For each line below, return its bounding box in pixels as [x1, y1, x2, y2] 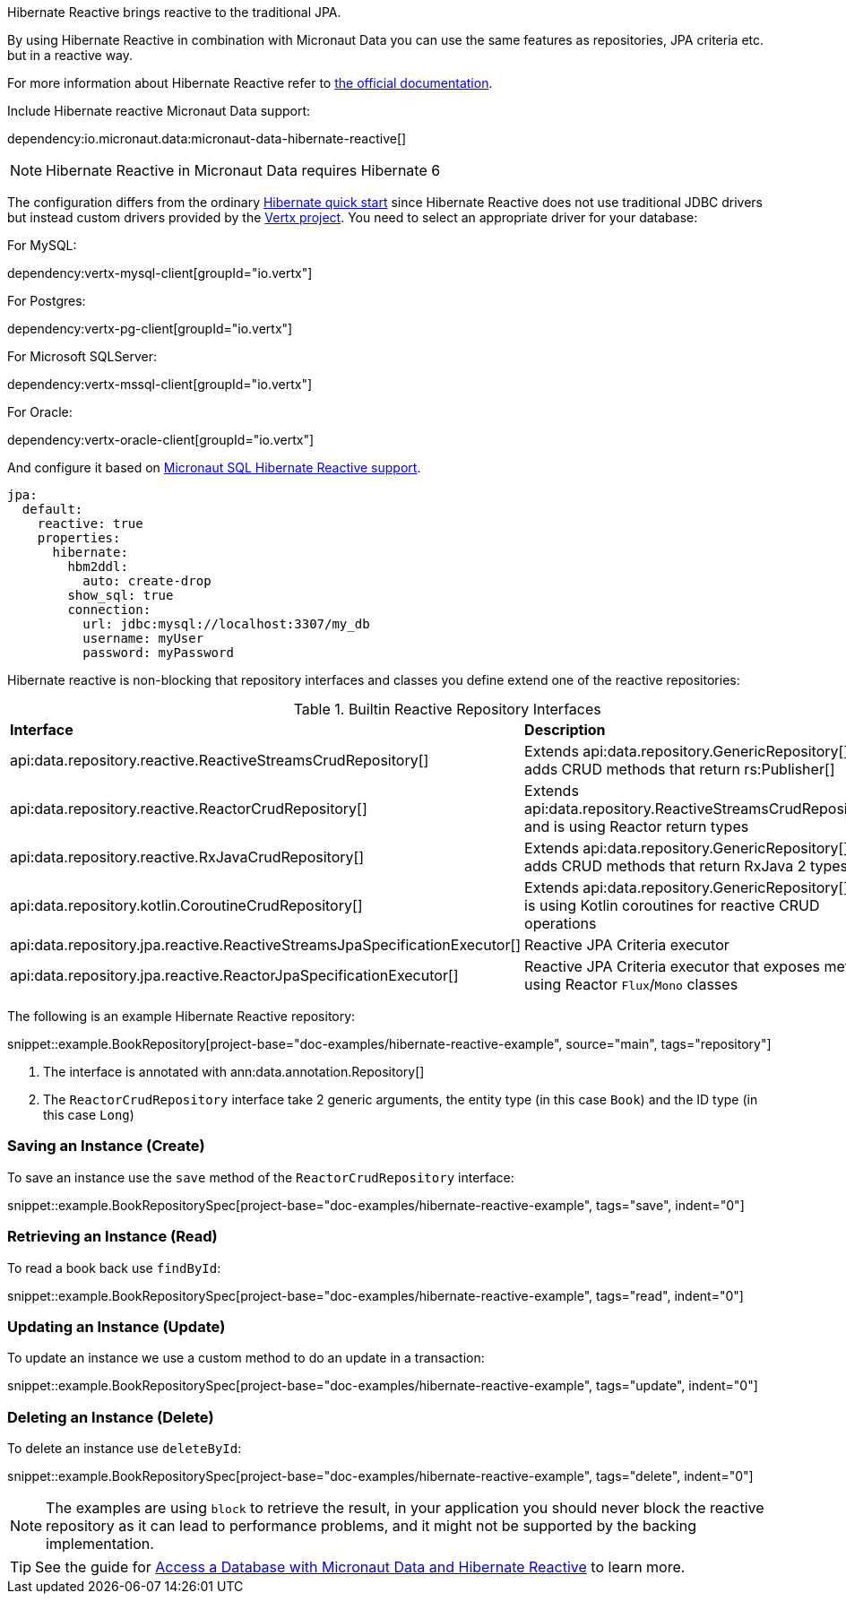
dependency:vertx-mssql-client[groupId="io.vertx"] [7, 376, 313, 392]
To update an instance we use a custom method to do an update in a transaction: [7, 1350, 485, 1366]
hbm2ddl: [67, 559, 128, 574]
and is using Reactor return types [524, 818, 749, 835]
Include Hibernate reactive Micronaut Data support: [7, 103, 311, 118]
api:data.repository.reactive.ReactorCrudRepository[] [10, 800, 367, 818]
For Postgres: [7, 293, 86, 308]
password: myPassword [82, 645, 234, 660]
